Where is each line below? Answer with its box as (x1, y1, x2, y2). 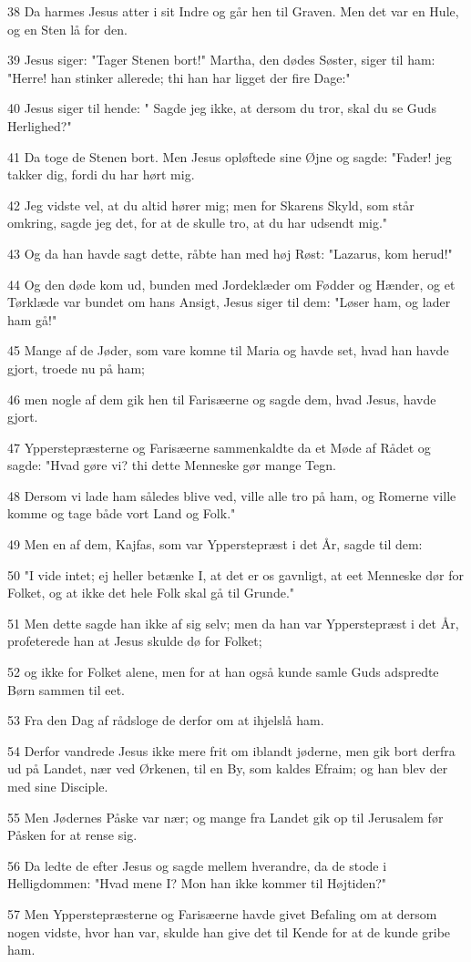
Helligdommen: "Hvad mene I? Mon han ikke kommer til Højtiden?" (7, 874, 387, 893)
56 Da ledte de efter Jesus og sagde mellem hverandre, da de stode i (7, 855, 387, 875)
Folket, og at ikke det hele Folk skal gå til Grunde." (7, 583, 295, 602)
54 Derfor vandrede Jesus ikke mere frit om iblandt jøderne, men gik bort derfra (7, 741, 456, 760)
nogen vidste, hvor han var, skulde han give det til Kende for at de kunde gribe (7, 922, 451, 941)
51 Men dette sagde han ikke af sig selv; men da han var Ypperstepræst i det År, (7, 613, 459, 632)
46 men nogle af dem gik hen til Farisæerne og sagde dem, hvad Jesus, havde (7, 389, 436, 408)
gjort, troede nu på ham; (7, 358, 145, 377)
